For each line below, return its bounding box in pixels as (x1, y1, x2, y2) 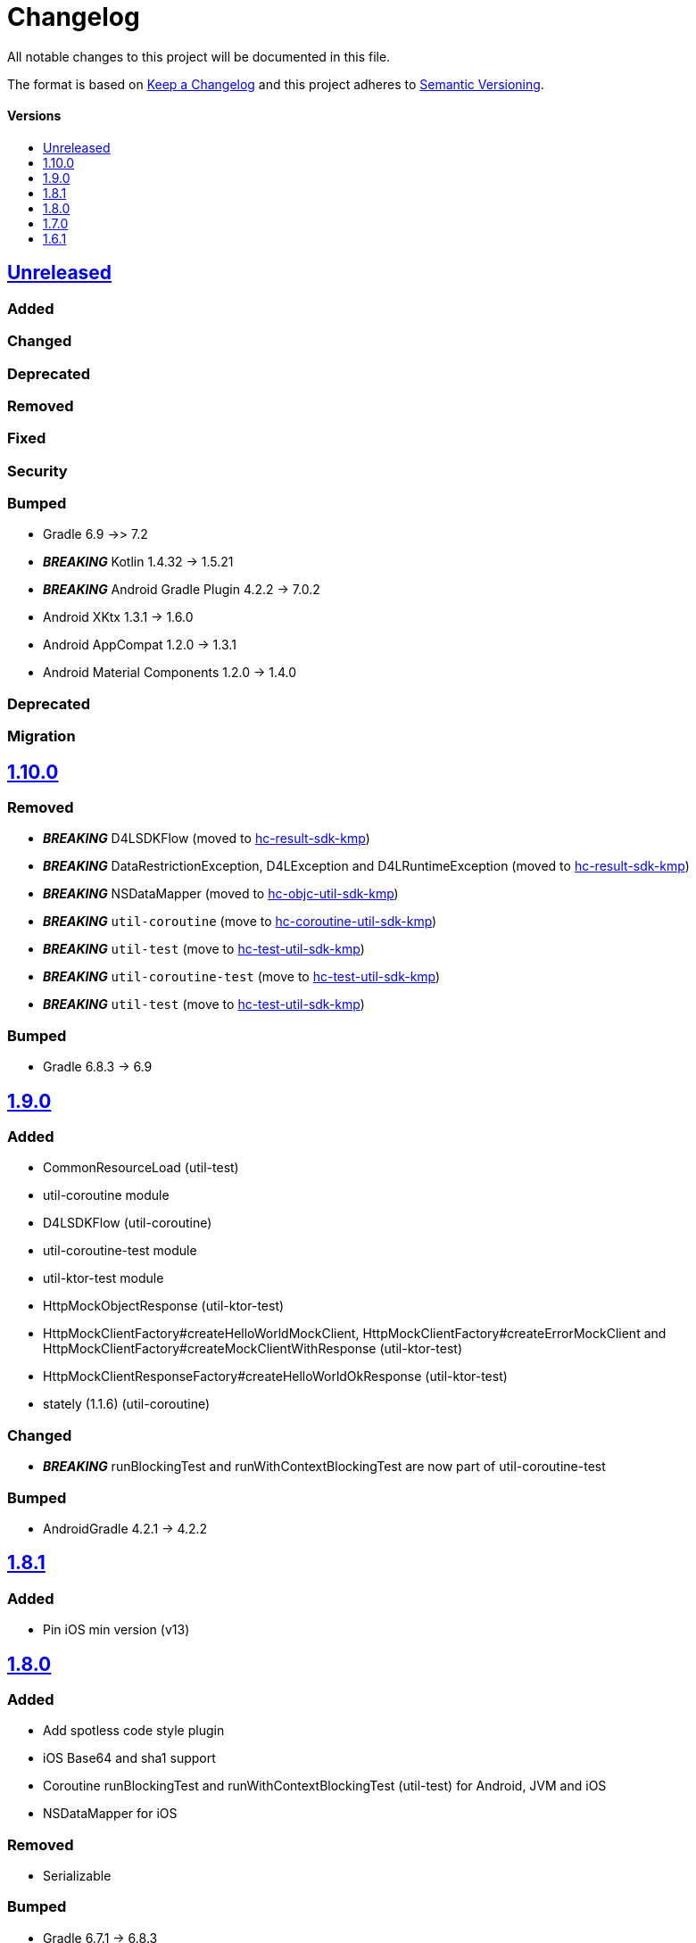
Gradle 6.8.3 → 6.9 (43, 1059, 153, 1075)
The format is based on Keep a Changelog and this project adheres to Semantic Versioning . (7, 76, 544, 92)
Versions (7, 108, 62, 124)
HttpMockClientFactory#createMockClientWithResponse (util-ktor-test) (43, 1341, 463, 1357)
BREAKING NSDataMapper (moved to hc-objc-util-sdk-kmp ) (43, 886, 399, 902)
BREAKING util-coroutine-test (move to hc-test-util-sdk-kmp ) (43, 969, 441, 985)
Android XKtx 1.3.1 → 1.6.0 (43, 609, 194, 625)
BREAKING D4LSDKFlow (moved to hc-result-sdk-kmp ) (43, 831, 370, 847)
